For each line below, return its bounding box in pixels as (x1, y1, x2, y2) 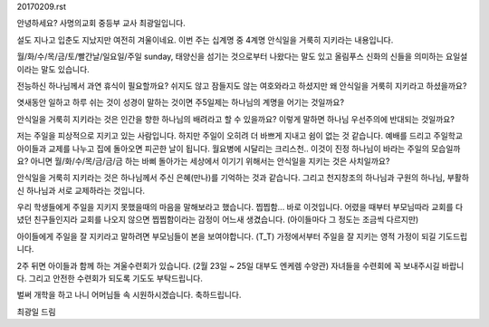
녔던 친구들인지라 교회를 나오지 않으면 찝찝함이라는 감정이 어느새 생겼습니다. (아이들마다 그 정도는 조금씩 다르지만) (16, 214, 419, 226)
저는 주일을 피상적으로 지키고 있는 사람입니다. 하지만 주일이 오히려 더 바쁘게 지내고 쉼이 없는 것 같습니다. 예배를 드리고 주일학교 (16, 130, 464, 141)
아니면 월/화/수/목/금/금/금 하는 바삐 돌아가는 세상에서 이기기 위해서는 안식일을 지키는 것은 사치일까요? (30, 155, 390, 167)
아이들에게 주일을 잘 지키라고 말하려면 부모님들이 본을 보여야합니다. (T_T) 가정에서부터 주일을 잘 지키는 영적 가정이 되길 (16, 231, 436, 242)
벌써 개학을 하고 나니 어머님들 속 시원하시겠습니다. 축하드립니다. (16, 290, 242, 301)
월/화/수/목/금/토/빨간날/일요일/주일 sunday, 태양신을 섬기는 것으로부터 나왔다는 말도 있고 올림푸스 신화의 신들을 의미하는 (16, 51, 444, 63)
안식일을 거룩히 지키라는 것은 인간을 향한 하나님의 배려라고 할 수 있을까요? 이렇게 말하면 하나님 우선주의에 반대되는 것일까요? (16, 113, 455, 124)
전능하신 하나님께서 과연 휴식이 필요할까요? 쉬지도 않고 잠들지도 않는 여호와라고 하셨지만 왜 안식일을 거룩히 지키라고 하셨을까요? (16, 80, 467, 91)
